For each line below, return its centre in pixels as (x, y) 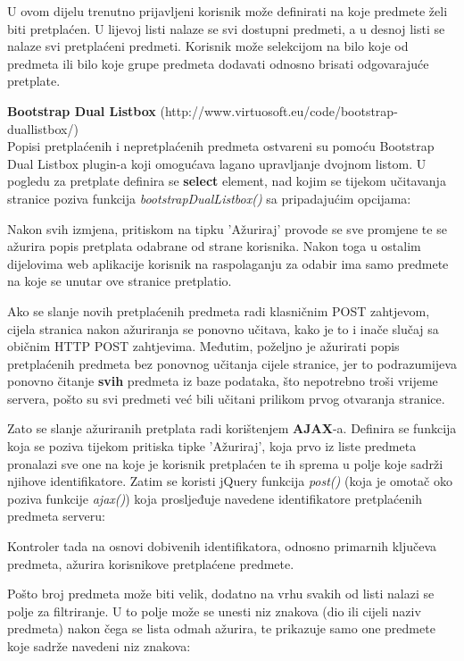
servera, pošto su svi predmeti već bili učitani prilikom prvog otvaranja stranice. (226, 398)
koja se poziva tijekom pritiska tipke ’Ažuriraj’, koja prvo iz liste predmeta (212, 446)
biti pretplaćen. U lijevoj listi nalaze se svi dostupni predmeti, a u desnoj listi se (226, 28)
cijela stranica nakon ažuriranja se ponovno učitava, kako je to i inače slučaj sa (223, 328)
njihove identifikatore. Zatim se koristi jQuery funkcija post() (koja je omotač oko (230, 481)
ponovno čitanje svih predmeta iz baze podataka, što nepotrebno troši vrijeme (223, 381)
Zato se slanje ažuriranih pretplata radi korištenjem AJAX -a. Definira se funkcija (232, 428)
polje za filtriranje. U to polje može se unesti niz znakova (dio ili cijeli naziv (214, 611)
